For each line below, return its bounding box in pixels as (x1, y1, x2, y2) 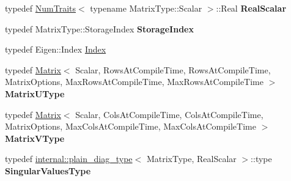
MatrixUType (5, 87, 65, 100)
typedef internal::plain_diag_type (5, 152, 133, 165)
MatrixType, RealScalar (146, 152, 237, 165)
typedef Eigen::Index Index (5, 43, 106, 56)
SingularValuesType (5, 164, 91, 177)
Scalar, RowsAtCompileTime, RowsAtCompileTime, (75, 63, 271, 76)
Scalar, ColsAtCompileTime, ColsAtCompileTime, (75, 108, 263, 120)
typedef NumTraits (5, 2, 76, 14)
